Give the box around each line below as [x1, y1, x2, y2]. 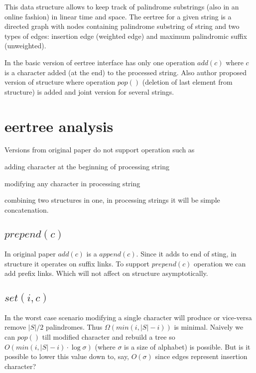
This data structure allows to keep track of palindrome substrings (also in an [4, 1, 239, 11]
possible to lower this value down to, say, [4, 351, 129, 362]
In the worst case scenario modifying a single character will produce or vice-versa [4, 312, 252, 322]
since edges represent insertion [155, 351, 248, 362]
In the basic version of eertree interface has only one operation [4, 57, 195, 67]
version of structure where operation [4, 77, 116, 87]
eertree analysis [4, 116, 114, 136]
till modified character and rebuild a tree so [42, 332, 175, 342]
